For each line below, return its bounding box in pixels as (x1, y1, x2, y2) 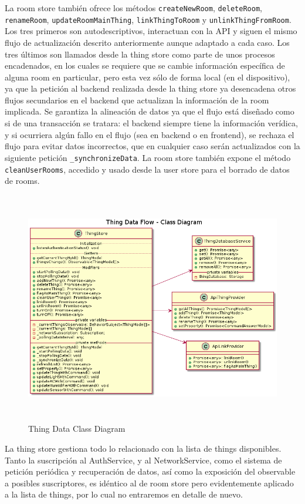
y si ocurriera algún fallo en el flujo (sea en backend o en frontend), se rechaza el (5, 128, 294, 140)
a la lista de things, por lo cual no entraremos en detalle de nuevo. (5, 488, 243, 500)
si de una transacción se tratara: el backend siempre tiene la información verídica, (5, 117, 298, 129)
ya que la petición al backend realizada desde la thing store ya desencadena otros (5, 82, 296, 95)
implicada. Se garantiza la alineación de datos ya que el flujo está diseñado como (5, 105, 294, 117)
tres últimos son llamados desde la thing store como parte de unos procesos (5, 48, 275, 60)
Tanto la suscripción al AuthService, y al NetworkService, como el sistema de (5, 453, 282, 466)
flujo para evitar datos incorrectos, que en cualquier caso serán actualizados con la (5, 140, 300, 152)
